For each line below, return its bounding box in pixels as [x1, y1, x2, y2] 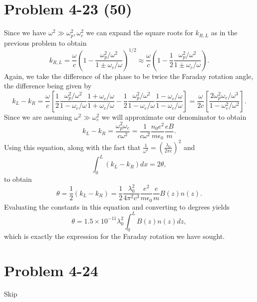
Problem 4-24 [4, 260, 98, 280]
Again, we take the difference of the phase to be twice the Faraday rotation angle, [4, 71, 254, 81]
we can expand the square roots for [86, 27, 193, 38]
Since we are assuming [4, 111, 72, 122]
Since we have [4, 27, 46, 38]
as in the [211, 27, 238, 38]
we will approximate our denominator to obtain [101, 111, 247, 122]
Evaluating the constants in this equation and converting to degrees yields [4, 201, 230, 212]
